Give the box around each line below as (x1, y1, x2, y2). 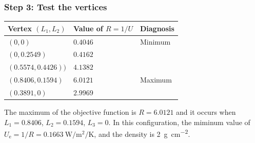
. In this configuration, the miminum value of (108, 116, 250, 127)
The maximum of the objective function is (4, 107, 136, 117)
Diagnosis (140, 23, 174, 33)
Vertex (8, 23, 32, 33)
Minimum (140, 36, 171, 47)
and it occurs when (176, 107, 236, 117)
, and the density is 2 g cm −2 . (94, 127, 190, 139)
